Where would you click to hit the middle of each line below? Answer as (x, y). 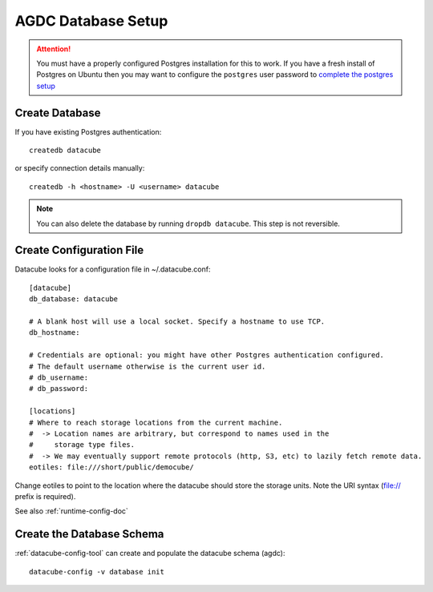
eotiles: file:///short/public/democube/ (111, 467)
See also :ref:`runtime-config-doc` (71, 511)
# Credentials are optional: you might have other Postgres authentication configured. (207, 355)
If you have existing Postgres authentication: (88, 131)
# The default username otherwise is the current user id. (148, 366)
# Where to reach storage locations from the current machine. (156, 422)
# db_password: (59, 389)
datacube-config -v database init (97, 572)
